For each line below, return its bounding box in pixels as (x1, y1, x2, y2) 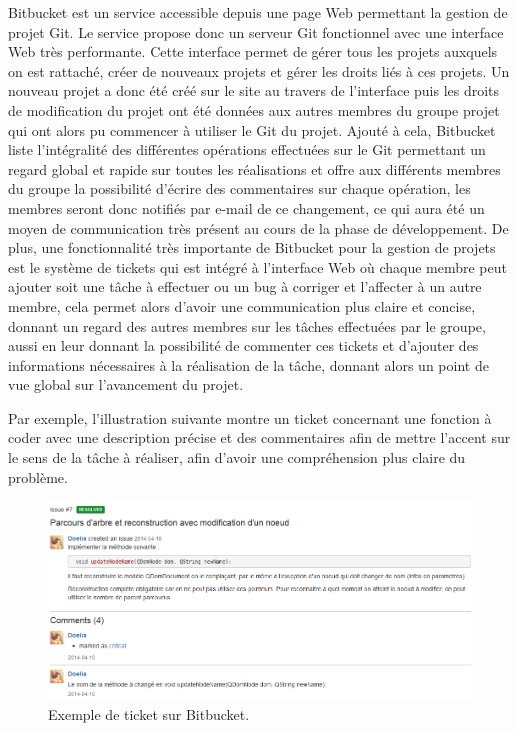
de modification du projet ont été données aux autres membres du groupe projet (8, 99, 500, 120)
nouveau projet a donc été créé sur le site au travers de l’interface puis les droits (8, 80, 500, 101)
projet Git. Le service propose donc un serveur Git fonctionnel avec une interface (8, 21, 504, 42)
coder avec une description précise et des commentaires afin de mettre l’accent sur (8, 427, 511, 448)
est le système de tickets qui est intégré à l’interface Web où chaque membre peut (8, 256, 507, 277)
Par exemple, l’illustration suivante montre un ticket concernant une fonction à (8, 407, 492, 428)
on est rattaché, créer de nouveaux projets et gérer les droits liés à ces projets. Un (8, 60, 510, 81)
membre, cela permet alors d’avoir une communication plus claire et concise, (8, 295, 476, 316)
